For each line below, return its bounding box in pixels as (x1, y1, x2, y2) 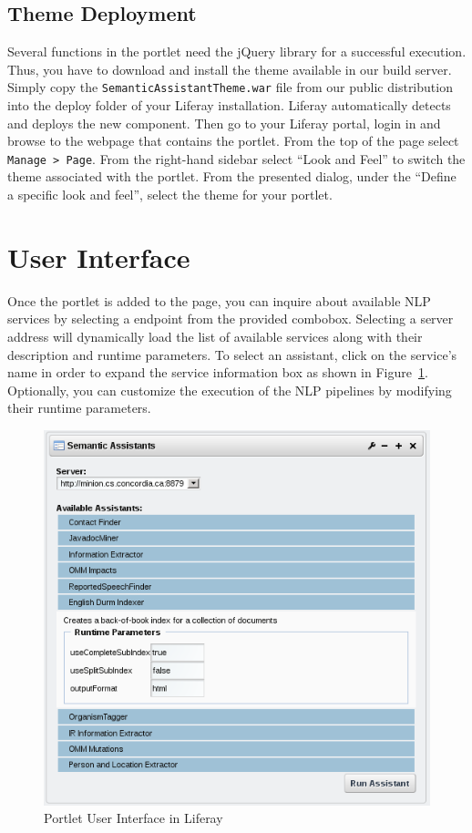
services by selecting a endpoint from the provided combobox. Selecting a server (7, 309, 454, 328)
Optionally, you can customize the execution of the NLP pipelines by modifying (7, 380, 452, 399)
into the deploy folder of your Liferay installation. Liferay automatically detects (7, 96, 451, 115)
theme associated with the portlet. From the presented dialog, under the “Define (7, 167, 457, 186)
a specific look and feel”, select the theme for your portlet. (7, 185, 333, 204)
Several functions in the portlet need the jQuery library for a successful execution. (7, 42, 467, 61)
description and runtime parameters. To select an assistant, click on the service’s (7, 345, 457, 364)
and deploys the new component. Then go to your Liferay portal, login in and (7, 113, 441, 132)
